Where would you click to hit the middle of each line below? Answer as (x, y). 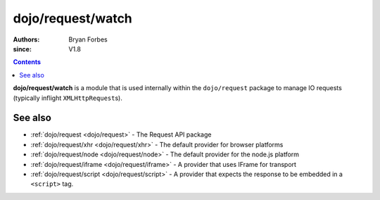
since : (22, 49)
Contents (27, 62)
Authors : (26, 39)
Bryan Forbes (88, 39)
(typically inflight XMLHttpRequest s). (68, 98)
